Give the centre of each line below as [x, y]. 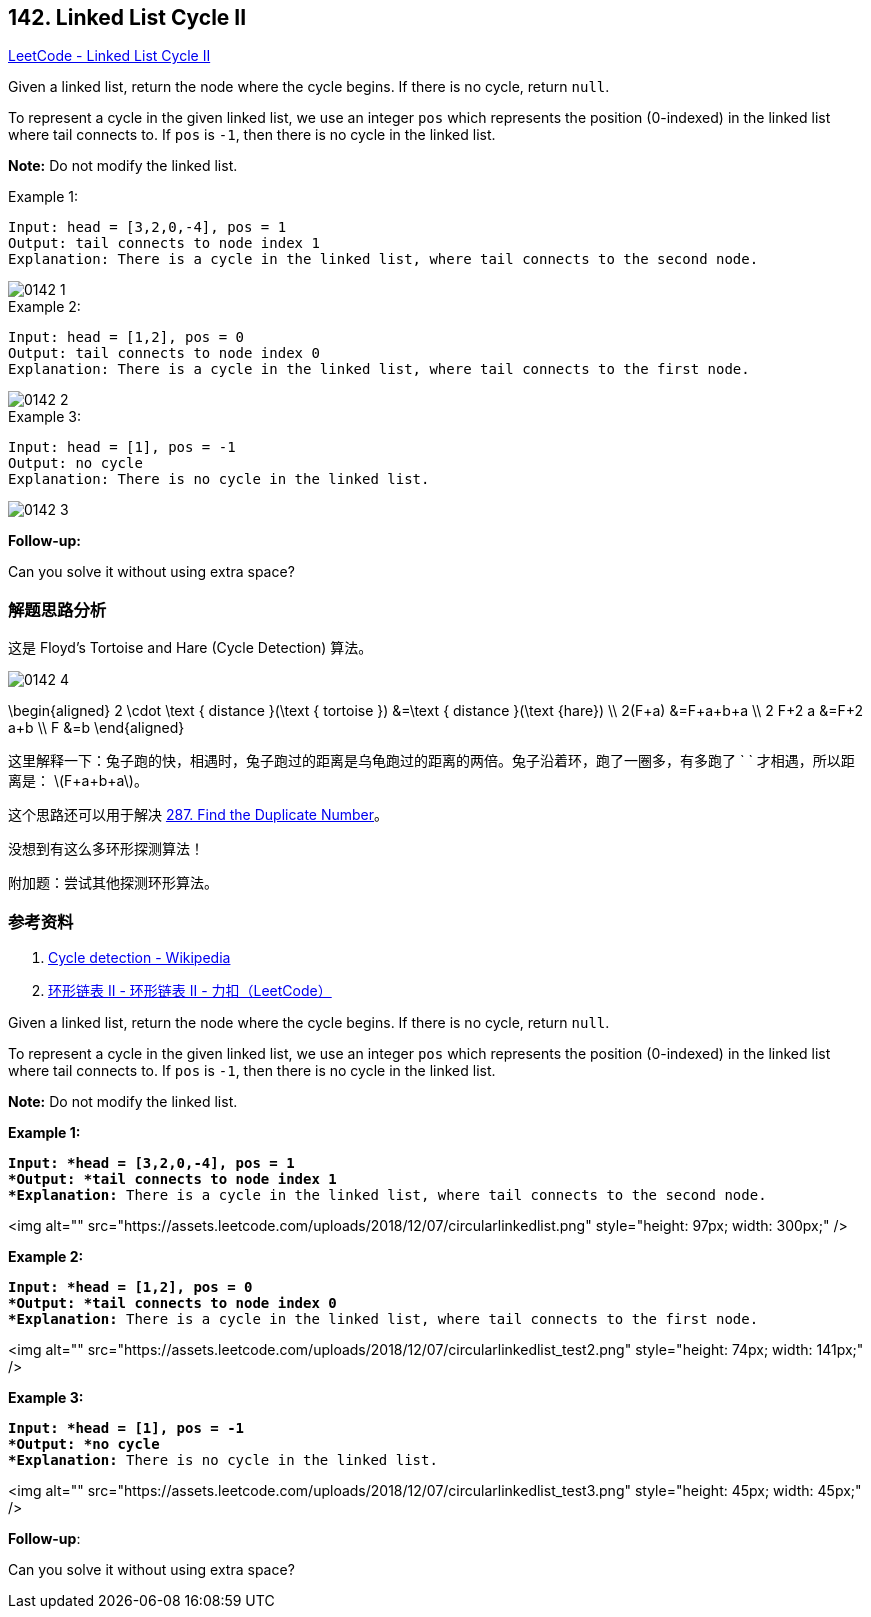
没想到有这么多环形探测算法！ [106, 849]
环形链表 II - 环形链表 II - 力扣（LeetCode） [190, 990]
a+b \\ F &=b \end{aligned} [96, 728]
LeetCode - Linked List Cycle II [109, 56]
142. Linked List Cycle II [127, 17]
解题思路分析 [57, 609]
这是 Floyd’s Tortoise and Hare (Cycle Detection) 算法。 [190, 648]
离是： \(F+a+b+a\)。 [78, 781]
